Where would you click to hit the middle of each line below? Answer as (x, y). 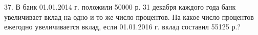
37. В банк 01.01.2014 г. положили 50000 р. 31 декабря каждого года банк (120, 7)
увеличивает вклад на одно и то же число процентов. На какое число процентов (129, 16)
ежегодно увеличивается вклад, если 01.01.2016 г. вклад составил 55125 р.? (122, 27)
